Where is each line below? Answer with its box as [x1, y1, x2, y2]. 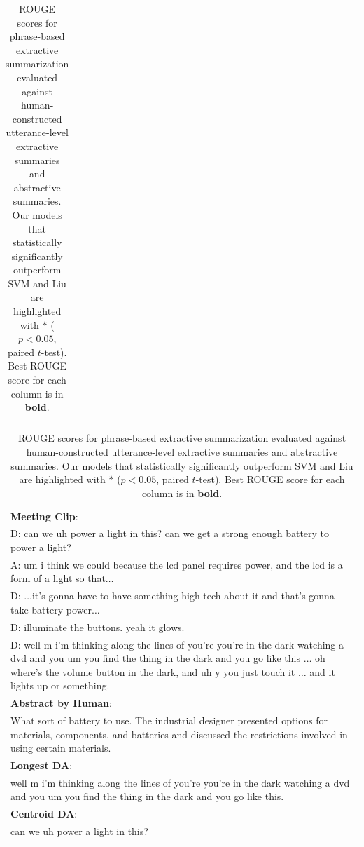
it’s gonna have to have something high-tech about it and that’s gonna [31, 588, 335, 603]
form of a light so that [10, 571, 106, 585]
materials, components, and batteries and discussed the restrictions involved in [10, 726, 348, 741]
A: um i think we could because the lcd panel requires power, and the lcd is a [10, 557, 343, 571]
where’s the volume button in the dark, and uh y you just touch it [10, 664, 295, 679]
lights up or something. [10, 678, 110, 693]
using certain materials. [10, 740, 111, 755]
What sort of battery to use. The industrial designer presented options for [10, 713, 328, 727]
